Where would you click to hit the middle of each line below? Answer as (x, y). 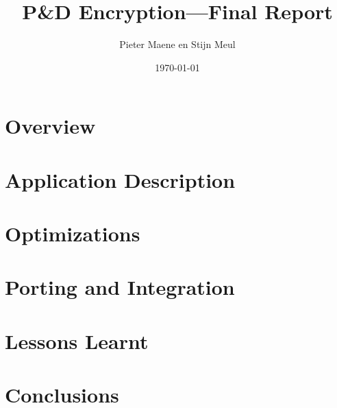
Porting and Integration (120, 287)
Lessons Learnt (77, 340)
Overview (50, 126)
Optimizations (73, 233)
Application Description (120, 179)
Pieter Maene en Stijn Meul (177, 44)
